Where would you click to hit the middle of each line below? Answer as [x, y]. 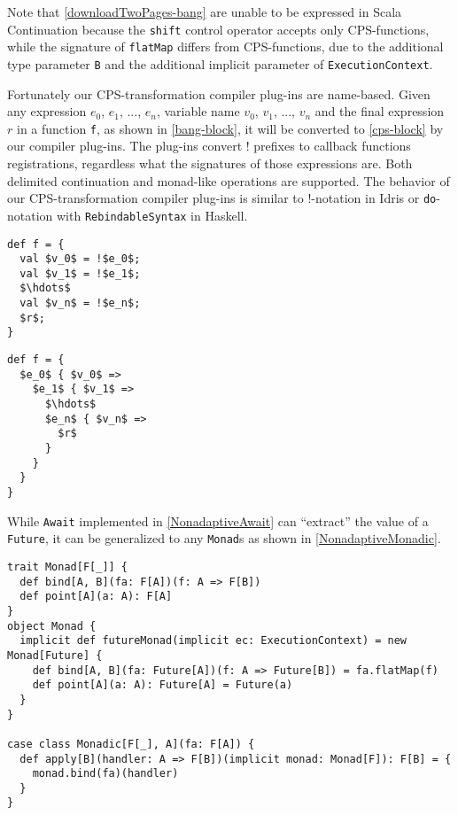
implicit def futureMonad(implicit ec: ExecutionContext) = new [213, 641]
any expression [47, 111]
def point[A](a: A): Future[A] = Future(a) [163, 685]
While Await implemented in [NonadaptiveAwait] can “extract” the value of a [218, 520]
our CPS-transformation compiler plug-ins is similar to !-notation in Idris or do [222, 198]
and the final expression [380, 111]
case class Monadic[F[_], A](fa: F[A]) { [131, 744]
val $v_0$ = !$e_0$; [80, 259]
